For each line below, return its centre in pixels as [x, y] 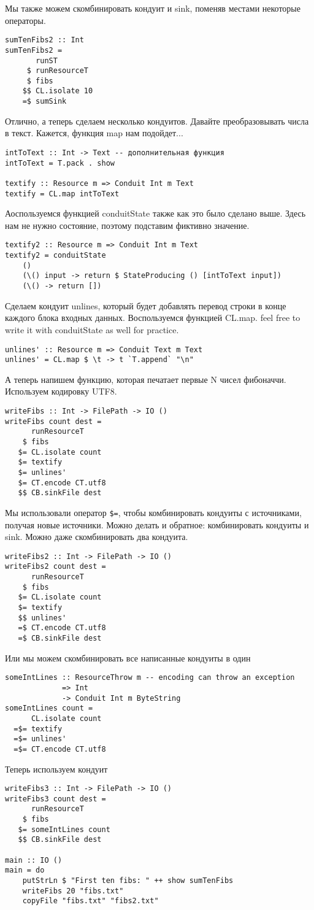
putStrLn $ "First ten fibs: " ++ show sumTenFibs [128, 881]
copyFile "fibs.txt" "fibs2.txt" [90, 901]
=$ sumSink [44, 102]
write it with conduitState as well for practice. [92, 329]
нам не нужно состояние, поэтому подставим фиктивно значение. [127, 225]
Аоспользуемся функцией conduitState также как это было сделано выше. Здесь [155, 213]
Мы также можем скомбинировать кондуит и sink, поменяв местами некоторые [153, 8]
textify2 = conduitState [56, 256]
